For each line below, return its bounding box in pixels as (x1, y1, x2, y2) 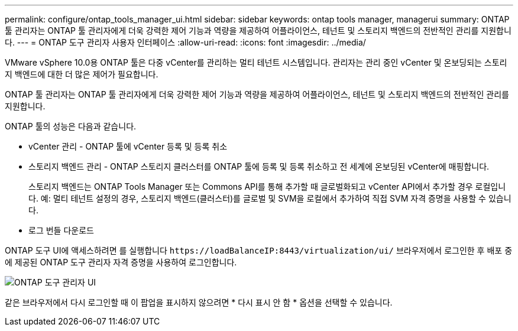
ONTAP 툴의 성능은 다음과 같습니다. (5, 121, 137, 131)
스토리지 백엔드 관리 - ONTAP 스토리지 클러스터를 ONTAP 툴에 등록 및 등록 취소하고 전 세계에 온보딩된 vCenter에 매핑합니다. (28, 161, 490, 171)
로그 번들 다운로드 (28, 225, 94, 235)
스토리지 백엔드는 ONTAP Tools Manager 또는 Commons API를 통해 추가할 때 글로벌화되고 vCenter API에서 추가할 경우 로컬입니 (28, 181, 506, 192)
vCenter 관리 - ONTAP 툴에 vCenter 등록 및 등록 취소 (28, 141, 228, 151)
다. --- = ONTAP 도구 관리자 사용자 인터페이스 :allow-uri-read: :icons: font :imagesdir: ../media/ (5, 37, 366, 47)
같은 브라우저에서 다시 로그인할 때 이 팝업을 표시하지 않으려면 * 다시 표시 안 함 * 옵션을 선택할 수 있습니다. (5, 297, 393, 307)
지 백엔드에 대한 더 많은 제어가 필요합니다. (5, 69, 158, 79)
